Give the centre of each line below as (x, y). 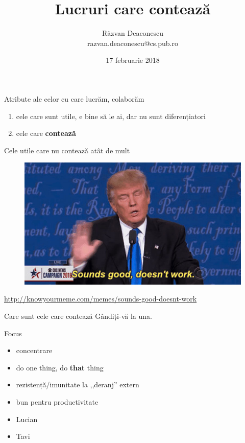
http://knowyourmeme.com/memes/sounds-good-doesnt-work (101, 299)
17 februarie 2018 (133, 60)
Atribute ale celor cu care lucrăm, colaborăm (74, 98)
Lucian (27, 419)
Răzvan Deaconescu (133, 33)
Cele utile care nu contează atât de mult (67, 150)
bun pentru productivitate (57, 401)
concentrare (34, 350)
